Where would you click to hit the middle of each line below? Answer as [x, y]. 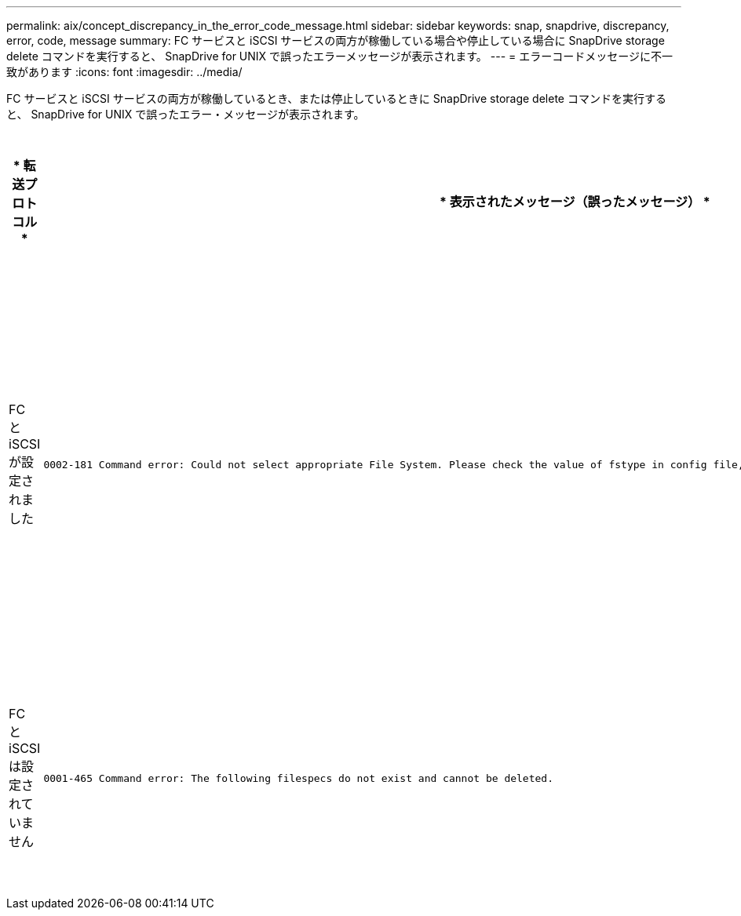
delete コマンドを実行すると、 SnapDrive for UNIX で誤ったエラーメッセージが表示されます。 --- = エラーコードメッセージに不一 [339, 56]
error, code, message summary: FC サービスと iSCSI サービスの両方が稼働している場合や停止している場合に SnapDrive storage [336, 40]
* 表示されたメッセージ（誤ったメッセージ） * [575, 202]
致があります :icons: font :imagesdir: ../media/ [124, 72]
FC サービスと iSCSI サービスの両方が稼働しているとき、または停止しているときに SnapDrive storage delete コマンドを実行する [336, 98]
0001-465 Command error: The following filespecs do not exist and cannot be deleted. [299, 778]
